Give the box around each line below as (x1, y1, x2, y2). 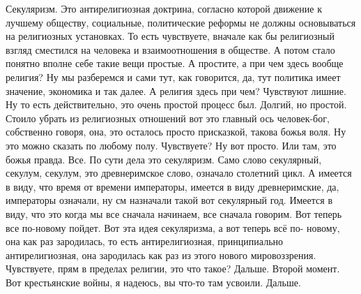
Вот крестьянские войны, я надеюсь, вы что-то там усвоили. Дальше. (6, 274, 301, 289)
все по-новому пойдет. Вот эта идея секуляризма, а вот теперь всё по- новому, (6, 220, 340, 235)
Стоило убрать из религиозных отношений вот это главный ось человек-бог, (6, 110, 330, 125)
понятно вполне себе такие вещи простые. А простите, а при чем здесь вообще (6, 56, 344, 71)
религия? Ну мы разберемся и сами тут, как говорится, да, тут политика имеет (6, 69, 341, 84)
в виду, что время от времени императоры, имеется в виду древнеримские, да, (6, 179, 339, 193)
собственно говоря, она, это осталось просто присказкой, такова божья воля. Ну (6, 124, 346, 139)
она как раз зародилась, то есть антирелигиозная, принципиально (6, 234, 284, 249)
